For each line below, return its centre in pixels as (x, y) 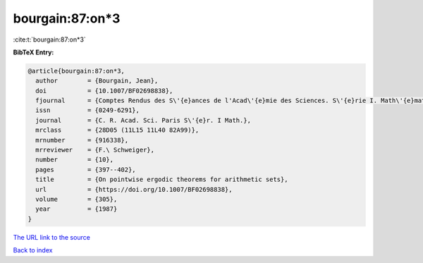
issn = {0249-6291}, (88, 110)
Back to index (33, 250)
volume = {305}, (76, 199)
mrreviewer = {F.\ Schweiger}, (95, 150)
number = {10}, (75, 160)
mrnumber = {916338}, (82, 140)
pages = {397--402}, (86, 170)
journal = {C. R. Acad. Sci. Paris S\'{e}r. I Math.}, (143, 120)
